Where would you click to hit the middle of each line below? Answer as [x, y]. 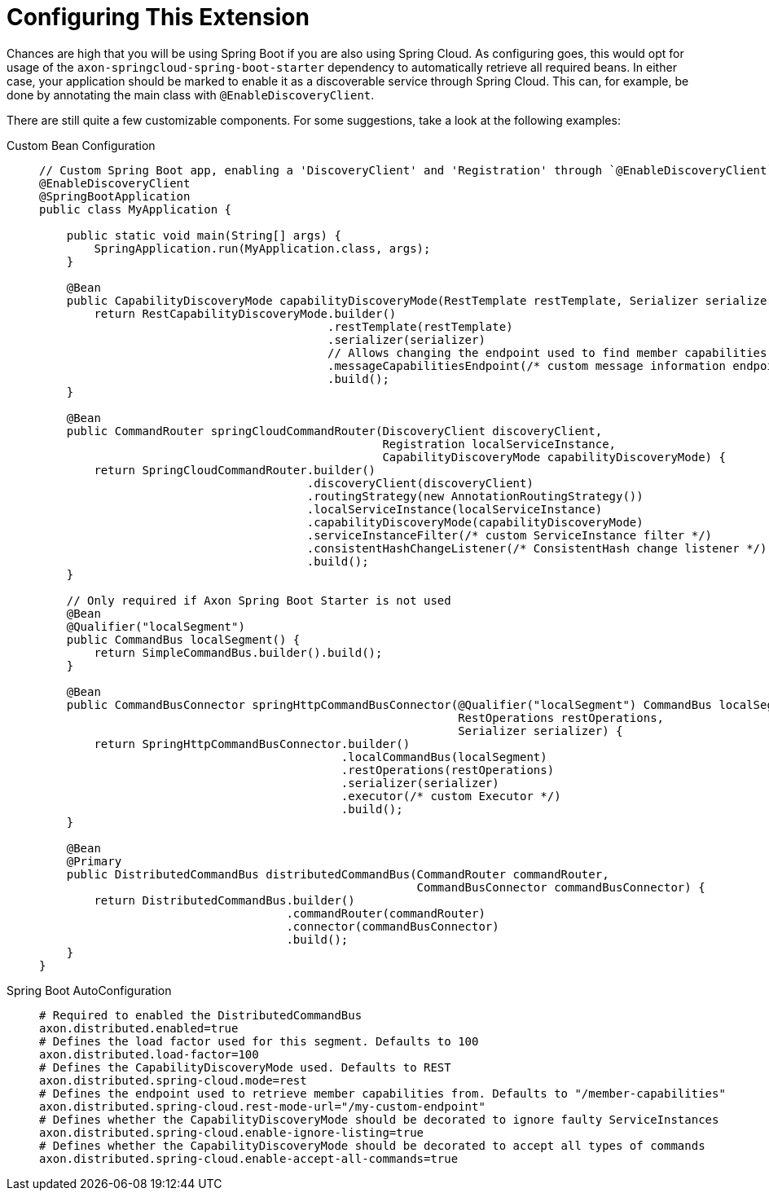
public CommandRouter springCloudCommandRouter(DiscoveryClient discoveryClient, [334, 431]
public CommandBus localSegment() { [183, 639]
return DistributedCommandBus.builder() [224, 900]
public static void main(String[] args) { [204, 235]
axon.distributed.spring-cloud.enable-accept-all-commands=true [249, 1158]
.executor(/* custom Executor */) [451, 796]
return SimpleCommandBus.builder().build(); [238, 652]
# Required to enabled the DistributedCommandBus [201, 1015]
